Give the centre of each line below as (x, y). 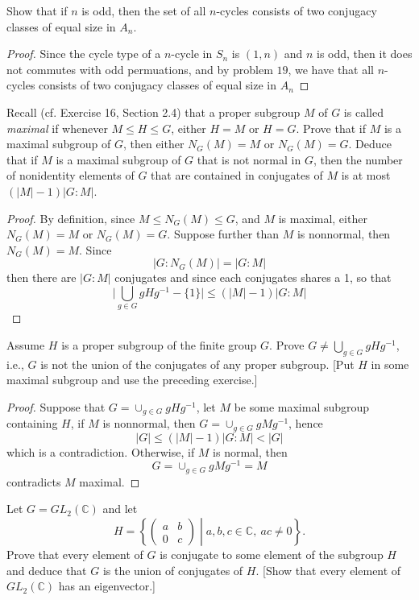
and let (120, 509)
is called (363, 112)
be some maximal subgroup (302, 406)
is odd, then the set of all (144, 10)
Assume (26, 344)
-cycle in (192, 54)
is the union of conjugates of (173, 570)
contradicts (34, 481)
